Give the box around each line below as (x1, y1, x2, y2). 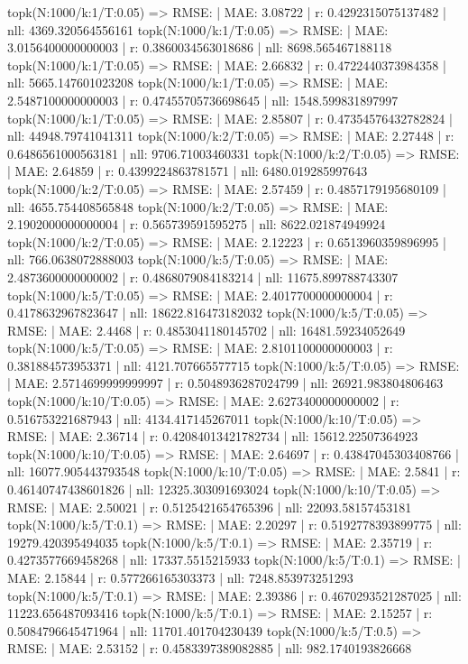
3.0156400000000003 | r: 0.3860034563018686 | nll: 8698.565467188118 (7, 38, 392, 57)
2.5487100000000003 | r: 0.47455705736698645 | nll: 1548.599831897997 (7, 90, 399, 109)
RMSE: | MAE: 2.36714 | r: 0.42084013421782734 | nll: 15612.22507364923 (7, 427, 418, 446)
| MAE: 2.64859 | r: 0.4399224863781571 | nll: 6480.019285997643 (7, 161, 368, 180)
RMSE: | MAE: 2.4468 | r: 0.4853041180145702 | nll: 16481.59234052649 (7, 320, 406, 339)
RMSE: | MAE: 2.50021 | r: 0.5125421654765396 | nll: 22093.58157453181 (7, 497, 412, 516)
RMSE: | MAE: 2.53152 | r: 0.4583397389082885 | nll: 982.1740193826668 (7, 639, 412, 658)
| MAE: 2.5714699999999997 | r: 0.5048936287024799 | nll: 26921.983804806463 (7, 373, 444, 392)
